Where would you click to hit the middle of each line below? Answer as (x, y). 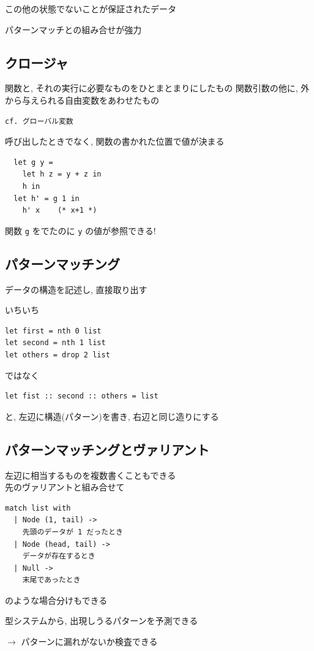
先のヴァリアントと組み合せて (65, 487)
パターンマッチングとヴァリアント (107, 449)
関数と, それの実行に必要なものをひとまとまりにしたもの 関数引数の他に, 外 (157, 88)
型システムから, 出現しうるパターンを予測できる (102, 621)
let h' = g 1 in (47, 198)
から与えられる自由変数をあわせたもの (82, 100)
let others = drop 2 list (58, 355)
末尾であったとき (51, 580)
